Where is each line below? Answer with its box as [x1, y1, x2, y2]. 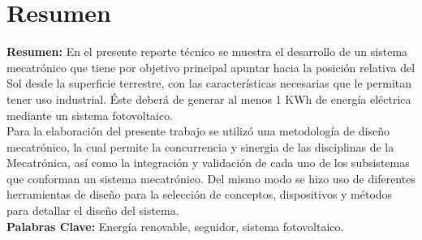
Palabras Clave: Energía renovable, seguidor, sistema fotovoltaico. [6, 217, 344, 234]
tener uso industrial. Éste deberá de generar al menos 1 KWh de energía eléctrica [6, 90, 411, 107]
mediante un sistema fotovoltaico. [6, 106, 174, 123]
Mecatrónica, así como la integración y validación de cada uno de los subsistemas [6, 154, 410, 171]
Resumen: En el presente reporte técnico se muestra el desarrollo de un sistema [6, 43, 408, 60]
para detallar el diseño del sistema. [6, 202, 179, 219]
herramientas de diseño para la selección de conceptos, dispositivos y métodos [6, 186, 393, 203]
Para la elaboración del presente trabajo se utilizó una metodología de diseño [6, 122, 390, 139]
